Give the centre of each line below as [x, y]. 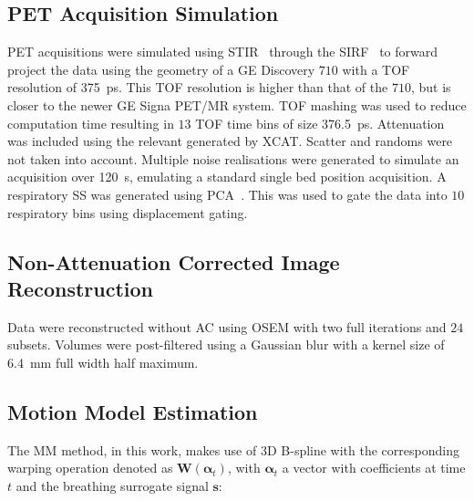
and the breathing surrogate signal [112, 485]
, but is [431, 87]
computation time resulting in [91, 123]
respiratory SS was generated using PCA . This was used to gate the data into [227, 194]
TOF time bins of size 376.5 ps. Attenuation [320, 123]
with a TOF [376, 69]
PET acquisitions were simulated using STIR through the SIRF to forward [223, 52]
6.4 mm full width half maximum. [103, 362]
